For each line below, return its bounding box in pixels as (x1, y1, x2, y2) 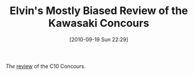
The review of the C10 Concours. (5, 63, 86, 70)
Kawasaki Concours (48, 16, 150, 30)
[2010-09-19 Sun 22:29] (69, 36, 128, 43)
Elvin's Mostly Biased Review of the (9, 4, 189, 18)
